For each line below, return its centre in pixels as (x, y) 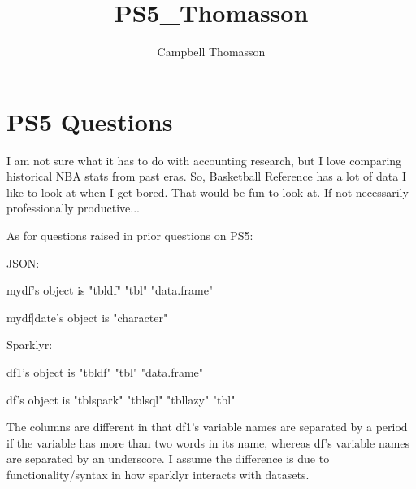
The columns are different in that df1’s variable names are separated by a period (207, 427)
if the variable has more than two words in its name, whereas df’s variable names (208, 442)
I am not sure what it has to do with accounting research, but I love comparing (204, 160)
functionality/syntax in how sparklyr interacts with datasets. (158, 474)
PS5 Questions (90, 121)
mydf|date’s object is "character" (87, 317)
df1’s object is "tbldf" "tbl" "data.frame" (105, 372)
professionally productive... (73, 208)
